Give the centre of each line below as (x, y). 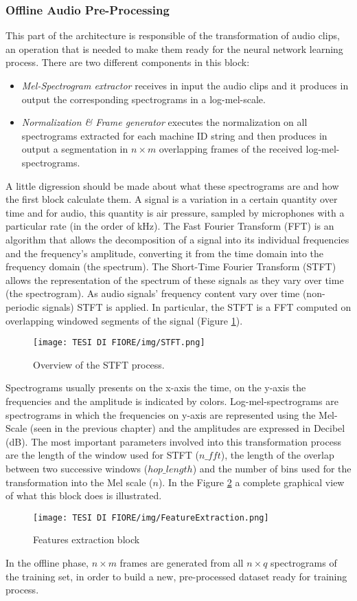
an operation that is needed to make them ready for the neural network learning (174, 48)
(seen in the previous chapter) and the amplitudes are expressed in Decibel (187, 428)
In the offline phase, (47, 562)
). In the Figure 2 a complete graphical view (251, 482)
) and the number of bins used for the (272, 468)
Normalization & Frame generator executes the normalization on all (164, 122)
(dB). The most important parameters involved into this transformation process (173, 441)
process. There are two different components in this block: (128, 62)
